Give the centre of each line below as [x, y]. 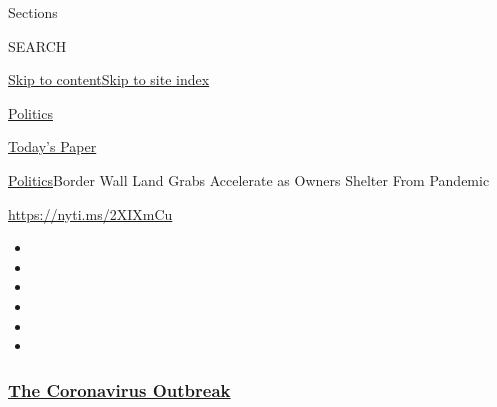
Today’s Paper [52, 146]
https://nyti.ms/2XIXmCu [90, 213]
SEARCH [37, 45]
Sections [33, 12]
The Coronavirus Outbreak [119, 389]
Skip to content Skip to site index [109, 79]
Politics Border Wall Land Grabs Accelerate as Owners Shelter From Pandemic [249, 179]
